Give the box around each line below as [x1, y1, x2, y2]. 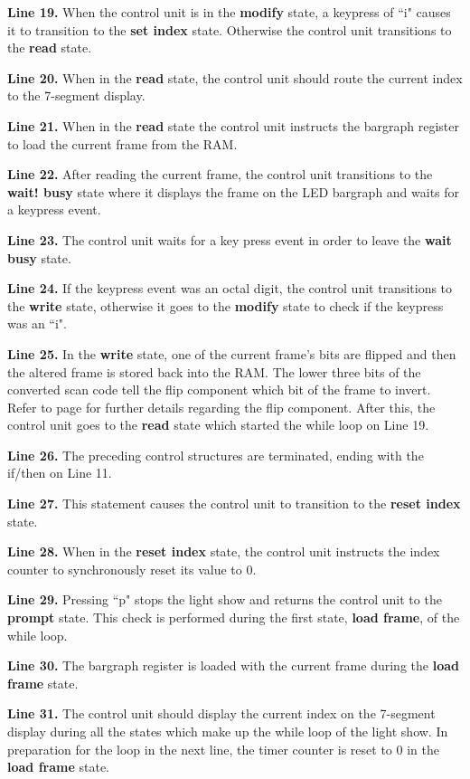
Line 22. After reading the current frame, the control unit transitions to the [7, 165, 433, 184]
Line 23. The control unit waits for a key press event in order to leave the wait [7, 230, 452, 249]
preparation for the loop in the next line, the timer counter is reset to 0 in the [7, 739, 439, 758]
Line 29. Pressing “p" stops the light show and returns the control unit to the [7, 590, 442, 609]
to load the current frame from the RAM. [7, 134, 238, 153]
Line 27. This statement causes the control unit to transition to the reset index [7, 494, 461, 513]
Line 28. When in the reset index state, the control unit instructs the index [7, 542, 440, 561]
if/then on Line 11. [7, 463, 112, 482]
